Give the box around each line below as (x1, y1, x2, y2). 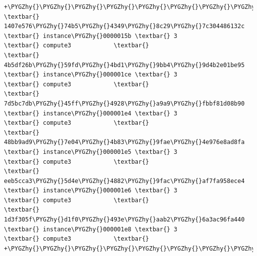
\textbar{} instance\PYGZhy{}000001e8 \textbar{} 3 (4, 225, 177, 233)
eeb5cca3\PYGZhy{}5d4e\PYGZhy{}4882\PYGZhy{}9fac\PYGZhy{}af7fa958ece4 (4, 177, 245, 184)
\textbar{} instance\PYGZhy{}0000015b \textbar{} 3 (4, 32, 177, 39)
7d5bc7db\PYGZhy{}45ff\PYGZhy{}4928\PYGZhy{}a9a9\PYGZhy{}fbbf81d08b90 (4, 100, 245, 107)
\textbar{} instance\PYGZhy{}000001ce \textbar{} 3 (4, 71, 177, 78)
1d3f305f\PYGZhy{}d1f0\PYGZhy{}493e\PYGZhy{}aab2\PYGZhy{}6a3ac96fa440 (4, 216, 245, 223)
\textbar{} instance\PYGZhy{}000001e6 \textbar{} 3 (4, 187, 177, 194)
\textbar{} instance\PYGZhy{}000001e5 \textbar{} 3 (4, 148, 177, 155)
